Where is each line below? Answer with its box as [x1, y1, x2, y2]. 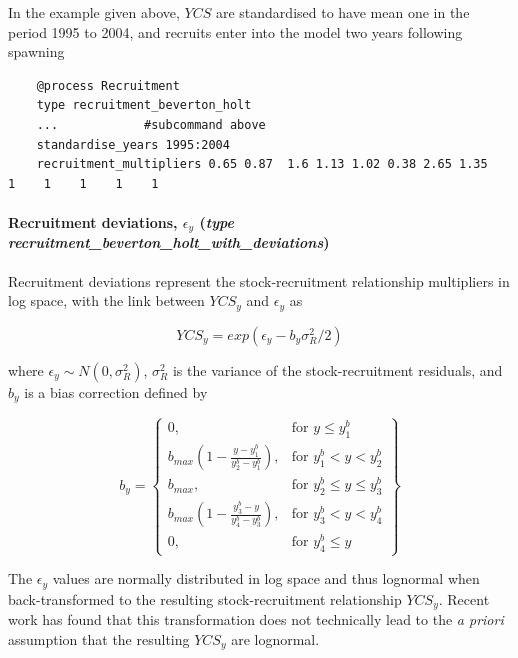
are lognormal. [231, 628, 320, 649]
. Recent [438, 588, 490, 609]
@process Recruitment [36, 78, 180, 93]
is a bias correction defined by [24, 381, 208, 402]
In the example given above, [8, 2, 180, 22]
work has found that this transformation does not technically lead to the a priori [8, 609, 504, 630]
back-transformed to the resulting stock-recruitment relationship [8, 588, 402, 609]
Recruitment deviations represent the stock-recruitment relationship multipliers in [8, 270, 510, 291]
